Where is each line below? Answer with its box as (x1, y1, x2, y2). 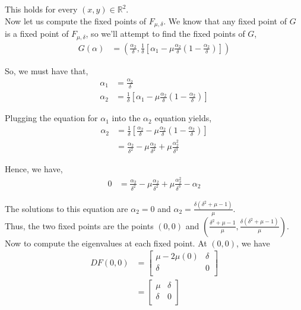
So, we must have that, (5, 64, 88, 77)
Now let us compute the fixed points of (5, 14, 147, 27)
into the (112, 112, 141, 124)
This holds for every (5, 3, 78, 15)
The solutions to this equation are (5, 202, 128, 214)
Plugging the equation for (5, 112, 98, 124)
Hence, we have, (5, 163, 63, 175)
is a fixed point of (5, 27, 69, 40)
